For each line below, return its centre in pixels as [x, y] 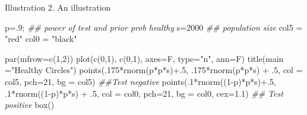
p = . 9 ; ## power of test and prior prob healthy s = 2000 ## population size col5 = [154, 27]
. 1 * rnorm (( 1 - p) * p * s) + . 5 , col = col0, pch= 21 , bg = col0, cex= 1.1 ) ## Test [144, 93]
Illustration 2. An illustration [58, 7]
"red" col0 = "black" [41, 39]
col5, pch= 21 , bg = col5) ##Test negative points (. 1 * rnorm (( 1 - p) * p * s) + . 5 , [141, 81]
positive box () [30, 105]
